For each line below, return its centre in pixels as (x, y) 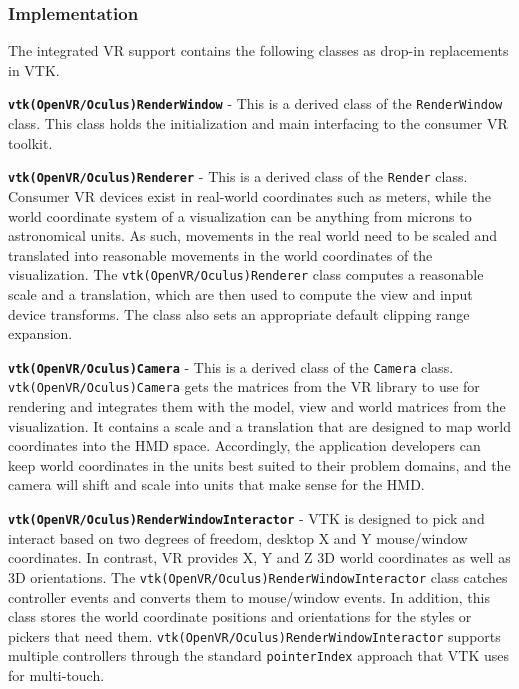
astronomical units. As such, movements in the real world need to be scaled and (252, 235)
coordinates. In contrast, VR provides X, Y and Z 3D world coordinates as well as (259, 557)
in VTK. (34, 69)
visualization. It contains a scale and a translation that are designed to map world (259, 425)
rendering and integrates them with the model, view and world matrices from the (257, 406)
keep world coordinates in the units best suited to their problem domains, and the (259, 464)
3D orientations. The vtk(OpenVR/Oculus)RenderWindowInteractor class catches (258, 576)
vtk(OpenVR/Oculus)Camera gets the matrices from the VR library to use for (244, 386)
